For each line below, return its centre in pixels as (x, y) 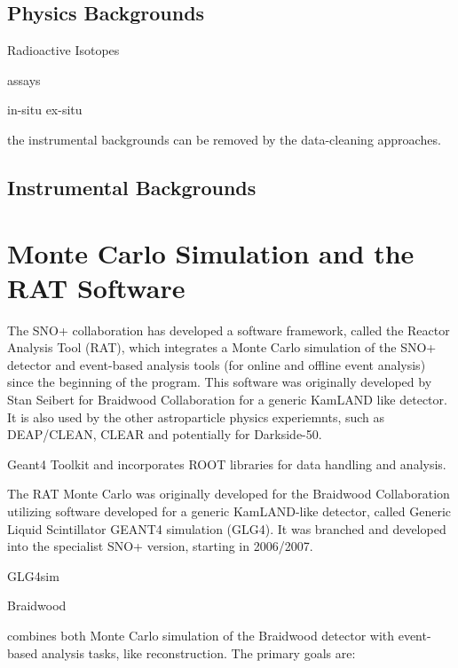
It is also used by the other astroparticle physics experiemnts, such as (196, 417)
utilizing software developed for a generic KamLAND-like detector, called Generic (229, 511)
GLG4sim (33, 575)
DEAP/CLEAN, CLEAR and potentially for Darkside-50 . (165, 434)
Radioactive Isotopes (63, 50)
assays (24, 79)
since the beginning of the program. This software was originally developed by (220, 382)
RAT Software (96, 287)
